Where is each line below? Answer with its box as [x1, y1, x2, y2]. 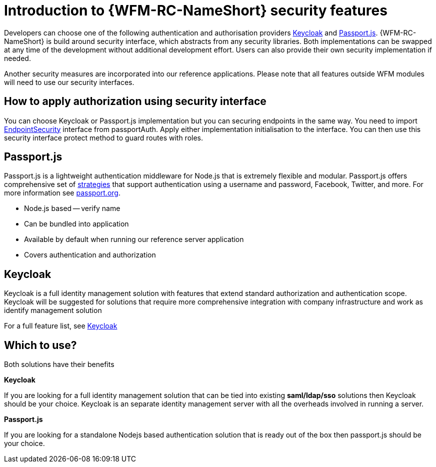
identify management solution [4, 306, 102, 315]
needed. [4, 53, 31, 62]
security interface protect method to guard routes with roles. [4, 133, 203, 142]
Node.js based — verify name [24, 204, 120, 213]
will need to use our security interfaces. [4, 77, 134, 86]
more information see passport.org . [4, 188, 120, 197]
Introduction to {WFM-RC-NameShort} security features [4, 2, 387, 19]
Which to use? [4, 338, 77, 351]
